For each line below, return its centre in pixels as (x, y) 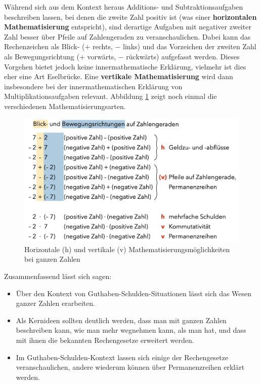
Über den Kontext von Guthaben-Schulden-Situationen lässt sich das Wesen (134, 293)
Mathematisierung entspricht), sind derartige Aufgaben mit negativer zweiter (128, 27)
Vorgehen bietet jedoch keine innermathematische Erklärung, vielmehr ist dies (125, 66)
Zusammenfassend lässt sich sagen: (58, 276)
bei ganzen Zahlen (52, 259)
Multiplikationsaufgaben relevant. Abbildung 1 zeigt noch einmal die (111, 96)
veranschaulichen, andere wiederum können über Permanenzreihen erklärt (130, 367)
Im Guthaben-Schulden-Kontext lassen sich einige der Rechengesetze (122, 357)
